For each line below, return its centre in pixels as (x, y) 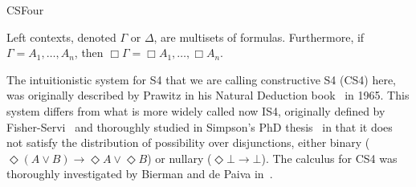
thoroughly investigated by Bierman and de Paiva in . (140, 174)
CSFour (25, 10)
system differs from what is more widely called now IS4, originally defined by (196, 110)
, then (89, 53)
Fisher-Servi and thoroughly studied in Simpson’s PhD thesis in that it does (200, 126)
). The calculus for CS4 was (329, 158)
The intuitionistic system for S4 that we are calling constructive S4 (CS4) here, (202, 79)
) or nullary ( (179, 158)
